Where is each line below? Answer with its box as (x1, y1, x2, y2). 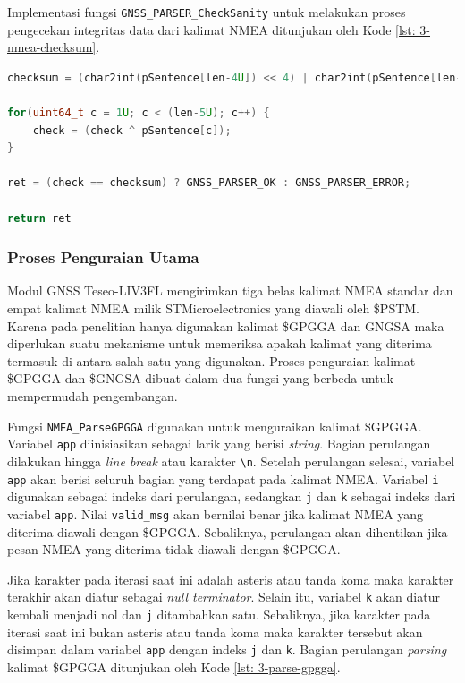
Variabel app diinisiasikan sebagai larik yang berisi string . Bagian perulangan (7, 434, 431, 453)
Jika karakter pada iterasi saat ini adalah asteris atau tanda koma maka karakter (7, 569, 454, 588)
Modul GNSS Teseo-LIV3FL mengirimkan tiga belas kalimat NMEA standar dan (7, 281, 453, 300)
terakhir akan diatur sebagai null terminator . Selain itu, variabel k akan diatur (7, 587, 440, 606)
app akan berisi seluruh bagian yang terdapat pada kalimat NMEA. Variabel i (7, 469, 439, 488)
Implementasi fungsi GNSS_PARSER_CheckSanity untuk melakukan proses (7, 3, 406, 21)
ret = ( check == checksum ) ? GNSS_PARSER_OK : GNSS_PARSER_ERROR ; (7, 176, 411, 190)
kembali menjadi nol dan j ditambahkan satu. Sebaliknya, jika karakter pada (7, 604, 431, 623)
